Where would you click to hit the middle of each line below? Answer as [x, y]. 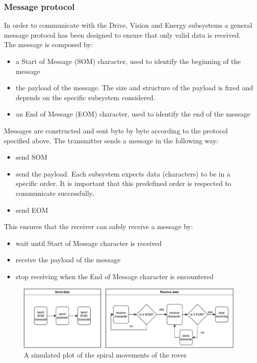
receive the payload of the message [68, 260]
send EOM [32, 210]
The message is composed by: [49, 44]
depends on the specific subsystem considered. [85, 97]
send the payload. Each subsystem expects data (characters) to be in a [123, 173]
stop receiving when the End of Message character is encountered [115, 276]
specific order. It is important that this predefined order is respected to [123, 183]
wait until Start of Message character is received [89, 243]
